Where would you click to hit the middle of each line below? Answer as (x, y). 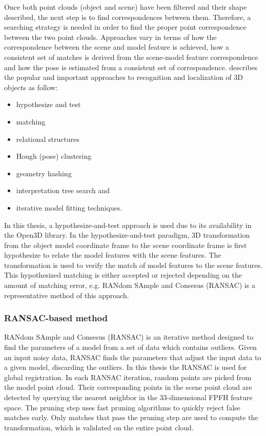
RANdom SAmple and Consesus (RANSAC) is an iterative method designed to (129, 337)
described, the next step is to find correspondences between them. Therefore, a (128, 17)
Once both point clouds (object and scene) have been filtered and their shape (126, 7)
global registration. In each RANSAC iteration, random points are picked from (128, 377)
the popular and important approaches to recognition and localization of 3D (124, 77)
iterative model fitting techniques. (69, 207)
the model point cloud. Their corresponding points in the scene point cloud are (128, 387)
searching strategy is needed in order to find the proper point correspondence (125, 27)
